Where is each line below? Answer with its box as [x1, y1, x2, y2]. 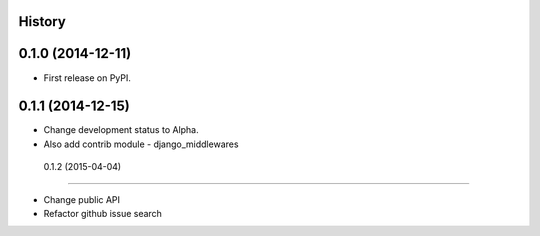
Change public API [43, 193, 120, 205]
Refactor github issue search [43, 208, 162, 219]
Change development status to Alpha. [43, 124, 199, 136]
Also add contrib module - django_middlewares [43, 138, 239, 150]
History [18, 13, 67, 30]
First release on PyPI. [43, 71, 132, 84]
